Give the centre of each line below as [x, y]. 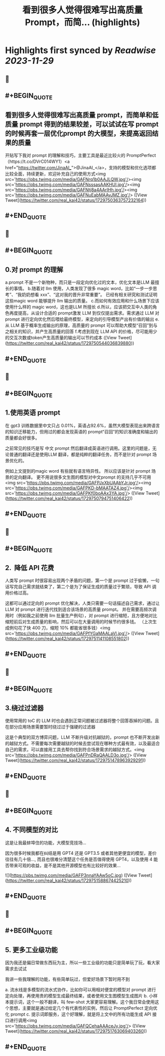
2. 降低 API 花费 [29, 568]
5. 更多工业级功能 [31, 950]
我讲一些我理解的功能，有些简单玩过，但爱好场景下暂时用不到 [68, 979]
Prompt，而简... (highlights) [82, 22]
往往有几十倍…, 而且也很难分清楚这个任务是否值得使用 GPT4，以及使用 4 [79, 859]
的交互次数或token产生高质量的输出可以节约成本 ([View [61, 338]
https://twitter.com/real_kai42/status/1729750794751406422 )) [70, 498]
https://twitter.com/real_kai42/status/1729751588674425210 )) [69, 880]
